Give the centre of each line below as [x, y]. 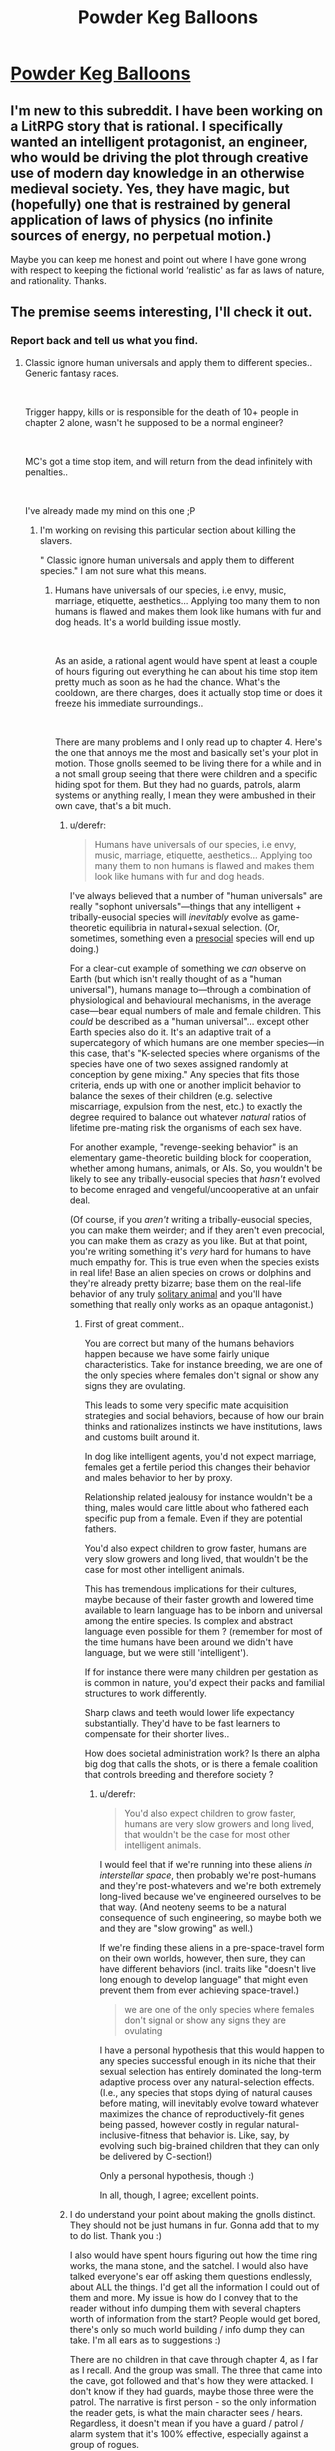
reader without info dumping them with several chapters [185, 2308]
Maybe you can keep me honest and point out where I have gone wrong [158, 259]
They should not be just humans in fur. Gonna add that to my [194, 2225]
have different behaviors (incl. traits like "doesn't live [208, 1968]
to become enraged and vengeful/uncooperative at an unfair [194, 1189]
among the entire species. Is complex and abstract [188, 1620]
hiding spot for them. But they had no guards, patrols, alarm [177, 784]
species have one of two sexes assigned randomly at [179, 1063]
